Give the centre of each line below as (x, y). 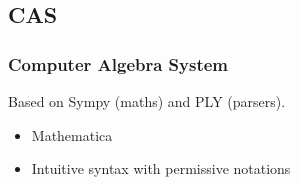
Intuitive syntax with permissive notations (161, 168)
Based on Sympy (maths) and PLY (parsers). (147, 101)
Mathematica (72, 134)
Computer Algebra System (118, 63)
